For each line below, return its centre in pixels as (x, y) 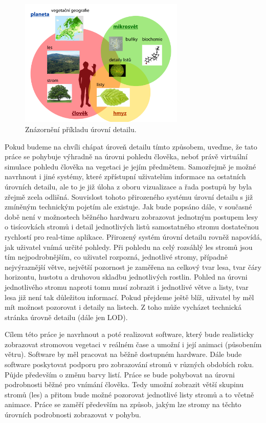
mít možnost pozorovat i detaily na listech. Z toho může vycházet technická (123, 307)
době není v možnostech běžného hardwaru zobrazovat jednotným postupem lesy (131, 216)
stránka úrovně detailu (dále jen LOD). (66, 317)
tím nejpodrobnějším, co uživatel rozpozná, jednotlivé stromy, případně (116, 257)
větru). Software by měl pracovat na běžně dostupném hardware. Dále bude (123, 354)
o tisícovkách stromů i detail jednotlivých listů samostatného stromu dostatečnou (132, 227)
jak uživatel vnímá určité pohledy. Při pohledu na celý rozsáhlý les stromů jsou (129, 247)
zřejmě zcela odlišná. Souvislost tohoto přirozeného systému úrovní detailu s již (129, 196)
